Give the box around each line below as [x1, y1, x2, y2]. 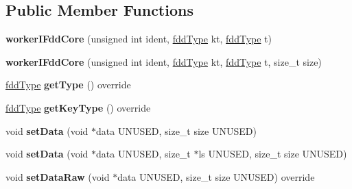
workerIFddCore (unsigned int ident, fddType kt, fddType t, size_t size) [5, 54, 322, 68]
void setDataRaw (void [5, 169, 110, 184]
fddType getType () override [5, 77, 131, 92]
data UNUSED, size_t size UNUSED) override [117, 169, 315, 184]
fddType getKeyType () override [5, 100, 151, 114]
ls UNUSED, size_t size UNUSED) [198, 147, 347, 161]
